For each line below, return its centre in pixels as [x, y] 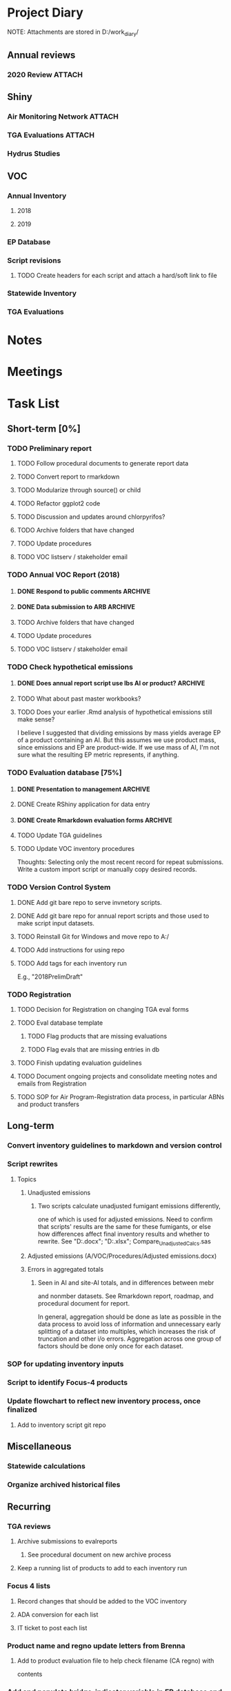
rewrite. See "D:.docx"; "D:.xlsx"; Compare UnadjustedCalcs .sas [124, 1242]
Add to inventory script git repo [61, 1425]
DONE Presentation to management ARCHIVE [83, 789]
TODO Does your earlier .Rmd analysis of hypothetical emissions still [114, 712]
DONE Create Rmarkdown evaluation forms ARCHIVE [94, 820]
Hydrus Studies [34, 154]
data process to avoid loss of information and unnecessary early [129, 1324]
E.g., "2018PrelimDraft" [50, 977]
